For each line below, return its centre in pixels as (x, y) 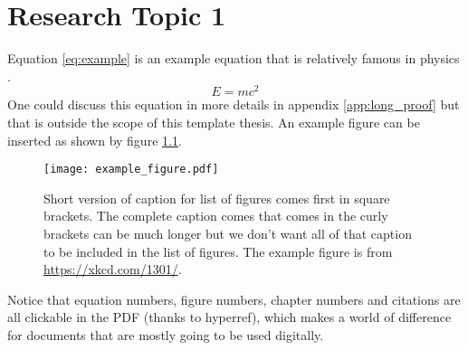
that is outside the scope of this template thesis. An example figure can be (214, 122)
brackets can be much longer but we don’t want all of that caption (228, 234)
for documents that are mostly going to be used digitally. (166, 334)
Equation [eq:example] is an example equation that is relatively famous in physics (234, 58)
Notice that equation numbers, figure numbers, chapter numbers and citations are (234, 299)
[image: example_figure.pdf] (131, 170)
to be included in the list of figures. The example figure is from (218, 251)
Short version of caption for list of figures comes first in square (217, 198)
